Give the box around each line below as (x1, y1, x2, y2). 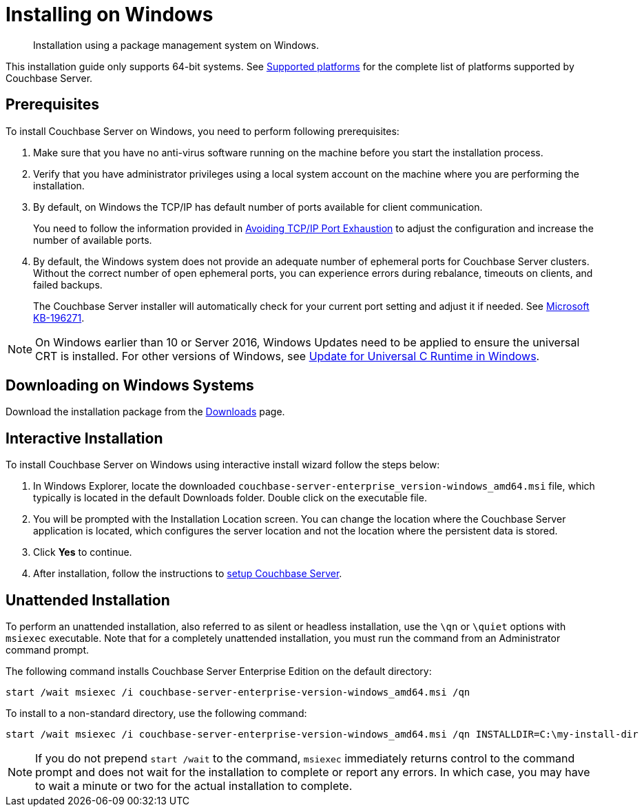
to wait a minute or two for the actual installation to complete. (35, 779, 353, 793)
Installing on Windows (6, 3, 214, 26)
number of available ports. (33, 233, 152, 246)
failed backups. (33, 278, 103, 291)
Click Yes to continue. (33, 546, 132, 559)
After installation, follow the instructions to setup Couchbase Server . (33, 568, 342, 580)
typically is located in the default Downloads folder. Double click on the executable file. (33, 492, 427, 504)
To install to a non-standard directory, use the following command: (6, 707, 307, 720)
